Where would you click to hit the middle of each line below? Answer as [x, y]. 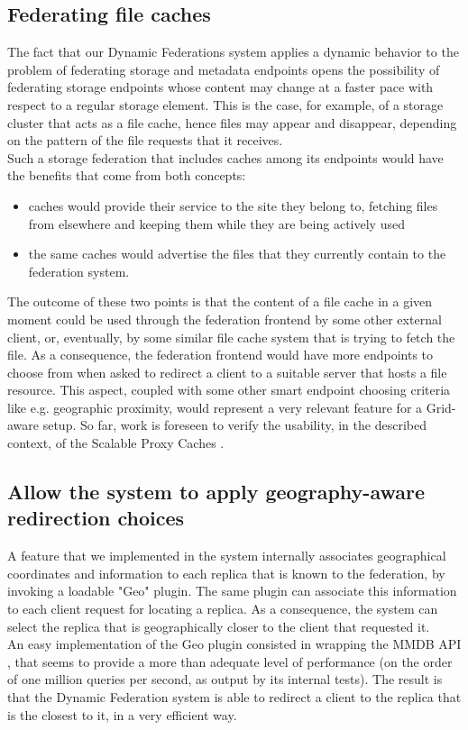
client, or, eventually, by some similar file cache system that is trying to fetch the [231, 337]
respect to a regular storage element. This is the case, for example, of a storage [225, 104]
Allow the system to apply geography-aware [216, 492]
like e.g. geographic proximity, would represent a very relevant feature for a [215, 407]
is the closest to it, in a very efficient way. [122, 714]
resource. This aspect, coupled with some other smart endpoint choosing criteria [229, 390]
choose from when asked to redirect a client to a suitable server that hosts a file [227, 372]
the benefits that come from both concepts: [127, 175]
